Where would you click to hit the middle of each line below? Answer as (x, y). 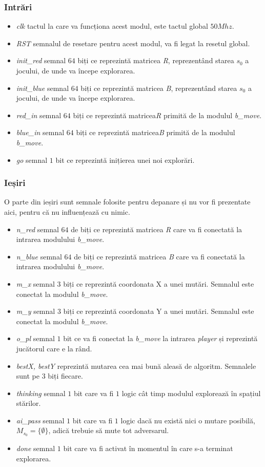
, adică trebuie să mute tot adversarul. (109, 430)
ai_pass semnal (40, 420)
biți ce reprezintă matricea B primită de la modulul (156, 132)
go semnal (32, 160)
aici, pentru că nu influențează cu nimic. (67, 211)
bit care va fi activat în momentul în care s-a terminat (148, 448)
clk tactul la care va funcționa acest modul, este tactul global (112, 26)
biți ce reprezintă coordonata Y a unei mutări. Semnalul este (159, 311)
